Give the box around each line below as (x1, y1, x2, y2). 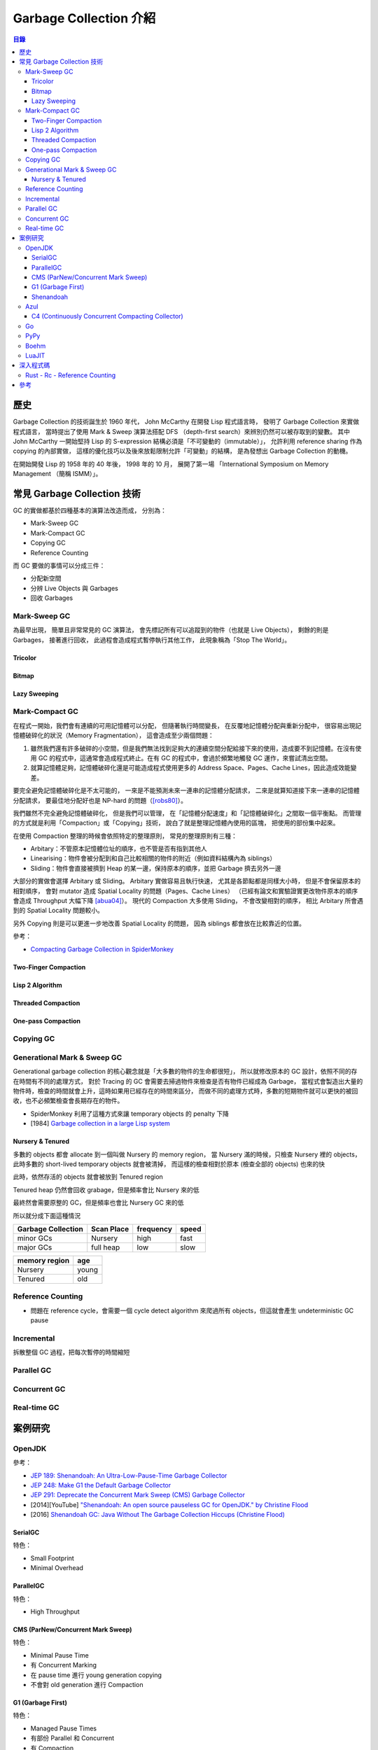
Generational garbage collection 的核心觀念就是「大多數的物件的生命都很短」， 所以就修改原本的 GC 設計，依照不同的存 (13, 1067, 358, 1076)
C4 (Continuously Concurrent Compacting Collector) (31, 312, 183, 321)
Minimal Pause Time (30, 1651, 89, 1659)
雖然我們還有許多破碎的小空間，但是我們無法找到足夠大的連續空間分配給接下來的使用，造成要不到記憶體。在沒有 (30, 744, 356, 752)
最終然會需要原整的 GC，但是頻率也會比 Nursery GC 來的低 (13, 1198, 185, 1207)
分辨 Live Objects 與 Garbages (30, 584, 118, 592)
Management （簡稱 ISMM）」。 (13, 470, 102, 478)
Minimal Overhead (30, 1564, 84, 1572)
